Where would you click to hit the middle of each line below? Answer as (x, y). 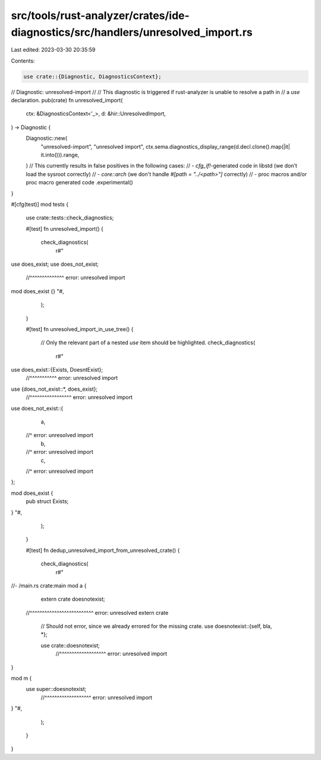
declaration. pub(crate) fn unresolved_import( (67, 101)
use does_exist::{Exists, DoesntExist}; (57, 370)
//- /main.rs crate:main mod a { (49, 585)
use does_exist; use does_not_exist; (55, 264)
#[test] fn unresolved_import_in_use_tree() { (80, 329)
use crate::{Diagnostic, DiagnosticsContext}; (92, 76)
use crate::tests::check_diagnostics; (70, 218)
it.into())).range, (60, 155)
